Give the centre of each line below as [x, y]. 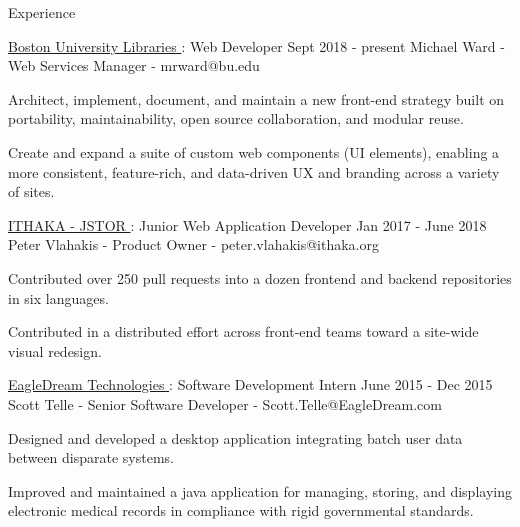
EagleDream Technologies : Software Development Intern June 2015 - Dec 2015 [250, 384]
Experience [42, 12]
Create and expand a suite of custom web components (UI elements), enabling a [254, 151]
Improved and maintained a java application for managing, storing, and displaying [260, 490]
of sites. [31, 191]
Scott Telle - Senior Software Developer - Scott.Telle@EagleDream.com [225, 403]
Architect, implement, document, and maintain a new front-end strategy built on [256, 98]
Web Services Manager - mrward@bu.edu [134, 65]
